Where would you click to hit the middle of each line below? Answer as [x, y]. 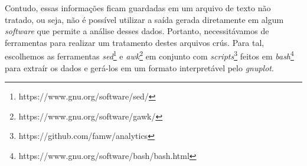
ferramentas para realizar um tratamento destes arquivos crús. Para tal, [135, 42]
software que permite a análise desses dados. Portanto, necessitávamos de [137, 31]
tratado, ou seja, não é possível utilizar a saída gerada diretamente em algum [144, 19]
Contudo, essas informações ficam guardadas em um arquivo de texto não [138, 8]
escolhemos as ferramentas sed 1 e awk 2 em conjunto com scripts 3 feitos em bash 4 [149, 55]
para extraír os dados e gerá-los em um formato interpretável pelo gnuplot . [139, 67]
